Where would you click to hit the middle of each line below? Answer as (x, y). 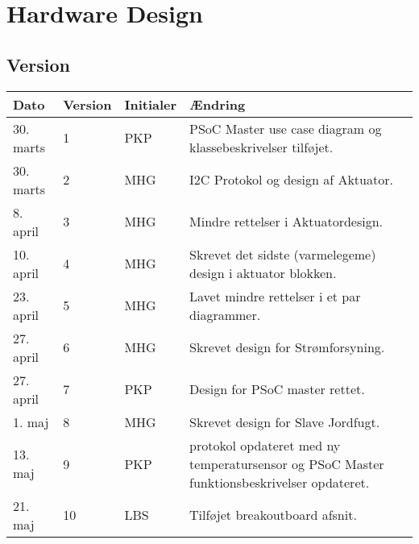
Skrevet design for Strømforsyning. (287, 347)
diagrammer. (225, 314)
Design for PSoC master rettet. (277, 389)
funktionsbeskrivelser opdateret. (280, 482)
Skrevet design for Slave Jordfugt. (285, 421)
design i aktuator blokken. (263, 272)
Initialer (151, 104)
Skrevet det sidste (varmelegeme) (283, 254)
